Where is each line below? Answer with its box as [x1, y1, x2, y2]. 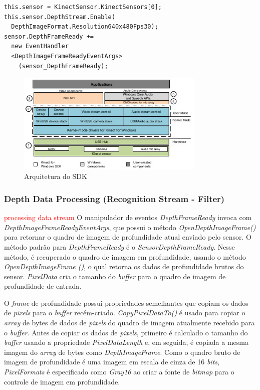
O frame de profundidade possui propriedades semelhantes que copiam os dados [4, 297, 248, 308]
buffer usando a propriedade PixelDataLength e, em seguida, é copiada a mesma [4, 337, 248, 347]
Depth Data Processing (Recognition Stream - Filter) [4, 192, 225, 205]
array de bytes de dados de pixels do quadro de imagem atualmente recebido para [4, 317, 255, 328]
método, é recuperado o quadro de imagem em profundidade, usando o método [4, 251, 246, 262]
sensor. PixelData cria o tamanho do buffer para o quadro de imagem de [4, 271, 226, 281]
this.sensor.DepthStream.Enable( [4, 13, 115, 21]
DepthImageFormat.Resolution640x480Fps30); [11, 23, 158, 31]
